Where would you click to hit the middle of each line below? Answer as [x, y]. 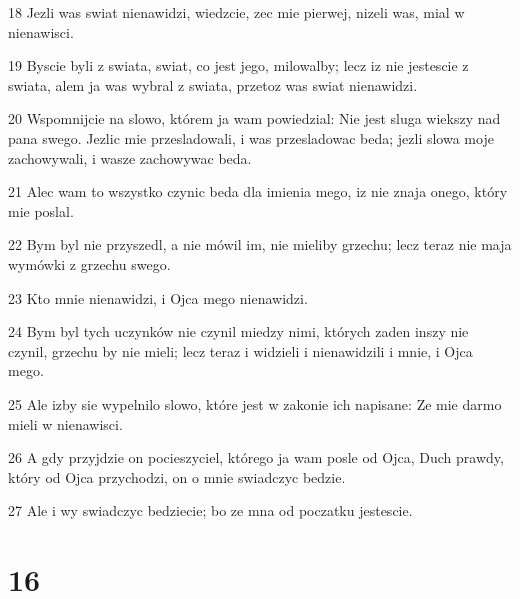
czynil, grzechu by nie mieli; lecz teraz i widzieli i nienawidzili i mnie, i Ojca [240, 350]
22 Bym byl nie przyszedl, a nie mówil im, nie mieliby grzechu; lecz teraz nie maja [260, 244]
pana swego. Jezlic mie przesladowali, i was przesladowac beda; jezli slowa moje [251, 137]
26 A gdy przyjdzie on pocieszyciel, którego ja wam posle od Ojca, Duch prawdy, [256, 457]
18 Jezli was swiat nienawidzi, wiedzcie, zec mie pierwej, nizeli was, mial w [236, 12]
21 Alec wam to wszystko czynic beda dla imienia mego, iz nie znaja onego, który [258, 191]
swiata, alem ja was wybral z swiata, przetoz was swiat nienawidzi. [213, 84]
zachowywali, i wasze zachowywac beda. [130, 157]
